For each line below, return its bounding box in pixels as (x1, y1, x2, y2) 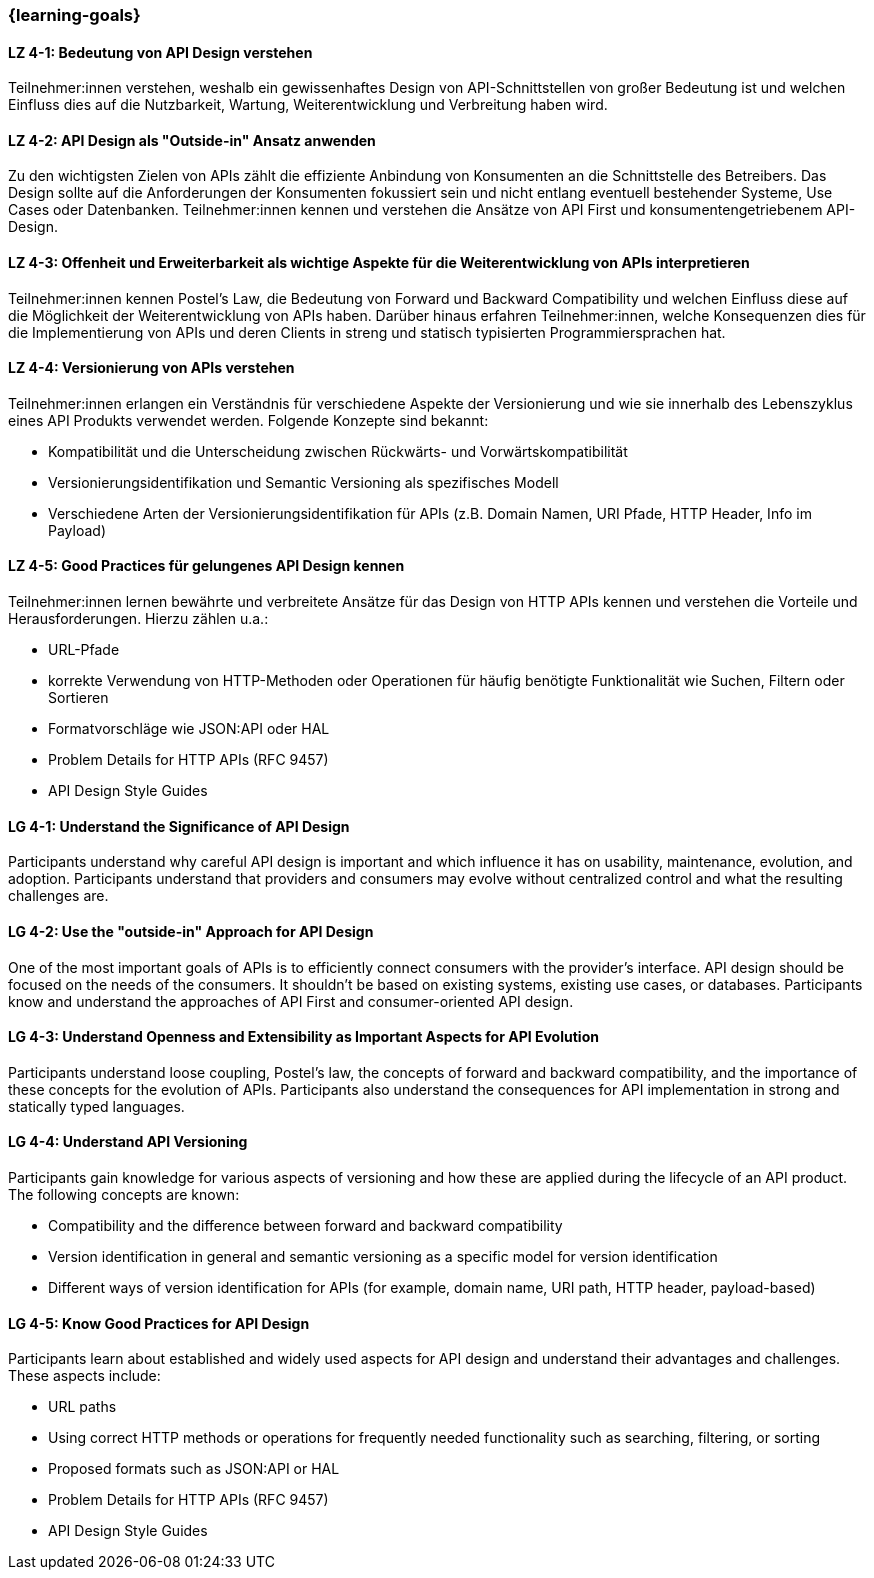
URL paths (48, 1398, 117, 1416)
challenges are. (8, 887, 109, 905)
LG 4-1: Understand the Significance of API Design (8, 817, 350, 835)
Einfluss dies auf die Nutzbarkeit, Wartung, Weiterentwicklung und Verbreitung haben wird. (8, 96, 608, 114)
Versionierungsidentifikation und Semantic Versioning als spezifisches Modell (48, 473, 559, 491)
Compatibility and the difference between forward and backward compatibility (48, 1216, 563, 1234)
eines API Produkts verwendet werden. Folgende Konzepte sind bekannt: (8, 411, 489, 429)
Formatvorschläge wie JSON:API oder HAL (48, 720, 330, 738)
